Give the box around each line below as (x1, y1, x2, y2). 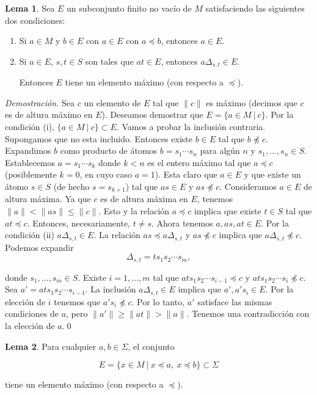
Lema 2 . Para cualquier (5, 339, 97, 352)
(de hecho (53, 179, 90, 192)
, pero (66, 307, 88, 320)
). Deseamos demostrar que (101, 108, 203, 121)
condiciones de (5, 307, 59, 320)
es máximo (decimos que (206, 96, 297, 109)
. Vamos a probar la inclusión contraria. (116, 120, 266, 133)
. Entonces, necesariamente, (27, 216, 130, 229)
